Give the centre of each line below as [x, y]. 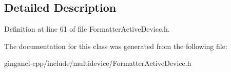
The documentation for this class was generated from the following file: [116, 46]
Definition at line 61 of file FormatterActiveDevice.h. [87, 29]
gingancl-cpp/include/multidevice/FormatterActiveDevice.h [98, 63]
